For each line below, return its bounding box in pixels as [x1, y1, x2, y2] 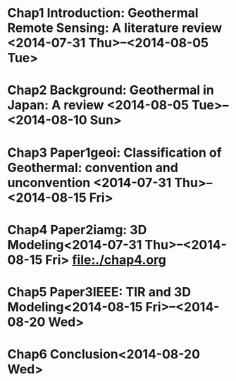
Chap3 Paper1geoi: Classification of [7, 145, 222, 160]
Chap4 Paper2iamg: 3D [7, 222, 147, 238]
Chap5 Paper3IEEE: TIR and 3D [7, 284, 192, 300]
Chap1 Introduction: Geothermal [7, 5, 199, 21]
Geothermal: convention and [7, 159, 178, 176]
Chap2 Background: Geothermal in [7, 83, 215, 98]
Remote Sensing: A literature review [7, 20, 223, 36]
